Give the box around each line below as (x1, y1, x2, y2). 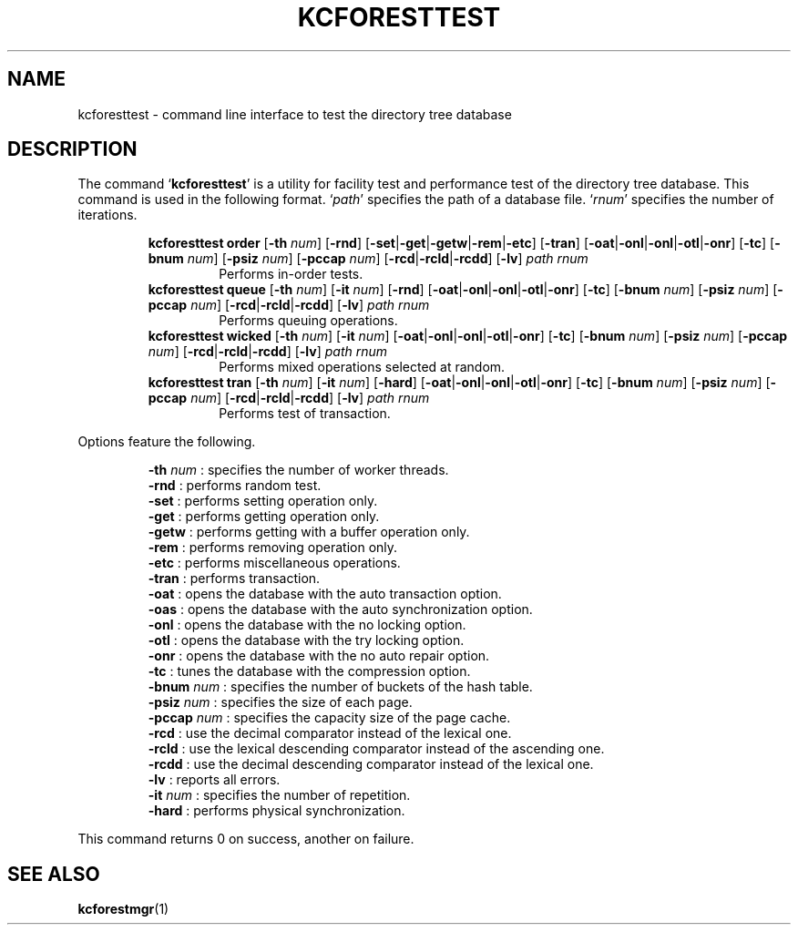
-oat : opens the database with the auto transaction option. (148, 586, 502, 602)
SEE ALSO (7, 862, 100, 886)
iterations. (77, 207, 138, 223)
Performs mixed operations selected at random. (219, 359, 506, 375)
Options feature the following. (77, 434, 256, 450)
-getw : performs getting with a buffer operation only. (148, 524, 470, 540)
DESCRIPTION (7, 138, 138, 161)
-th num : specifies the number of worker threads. (148, 462, 449, 478)
